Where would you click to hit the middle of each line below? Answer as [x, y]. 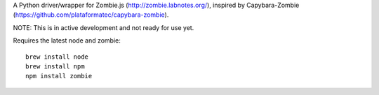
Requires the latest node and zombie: [67, 41]
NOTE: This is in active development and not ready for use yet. [104, 27]
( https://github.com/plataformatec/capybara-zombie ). [91, 15]
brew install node [57, 57]
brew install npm [55, 66]
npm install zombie [59, 76]
